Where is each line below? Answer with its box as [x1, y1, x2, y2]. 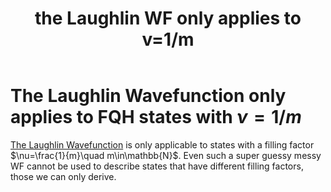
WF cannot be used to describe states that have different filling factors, [10, 160, 304, 172]
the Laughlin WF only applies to [34, 7, 302, 30]
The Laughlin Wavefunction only [10, 85, 287, 107]
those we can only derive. [10, 170, 117, 182]
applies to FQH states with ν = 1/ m [10, 106, 302, 129]
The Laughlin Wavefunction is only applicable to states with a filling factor [10, 138, 315, 151]
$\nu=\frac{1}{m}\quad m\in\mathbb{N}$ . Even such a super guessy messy [10, 149, 322, 161]
